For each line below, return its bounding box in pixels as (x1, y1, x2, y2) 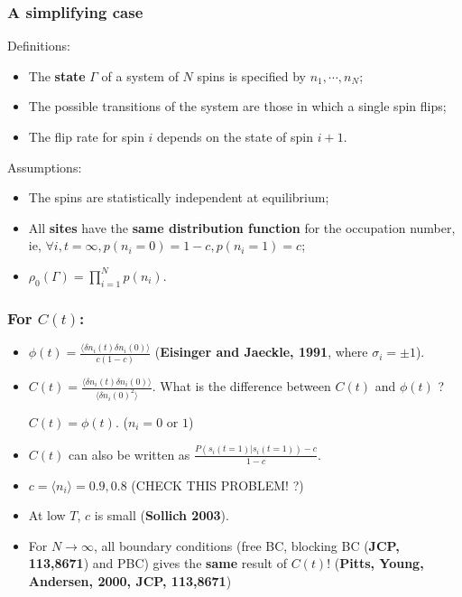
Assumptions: (7, 157, 82, 176)
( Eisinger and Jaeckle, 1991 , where (154, 342, 368, 361)
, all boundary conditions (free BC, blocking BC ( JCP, (93, 536, 400, 555)
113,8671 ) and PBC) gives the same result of (28, 554, 287, 573)
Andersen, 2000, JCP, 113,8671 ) (28, 572, 232, 591)
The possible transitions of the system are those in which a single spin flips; (28, 97, 447, 116)
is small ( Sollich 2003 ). (94, 506, 229, 525)
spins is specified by (197, 66, 306, 85)
